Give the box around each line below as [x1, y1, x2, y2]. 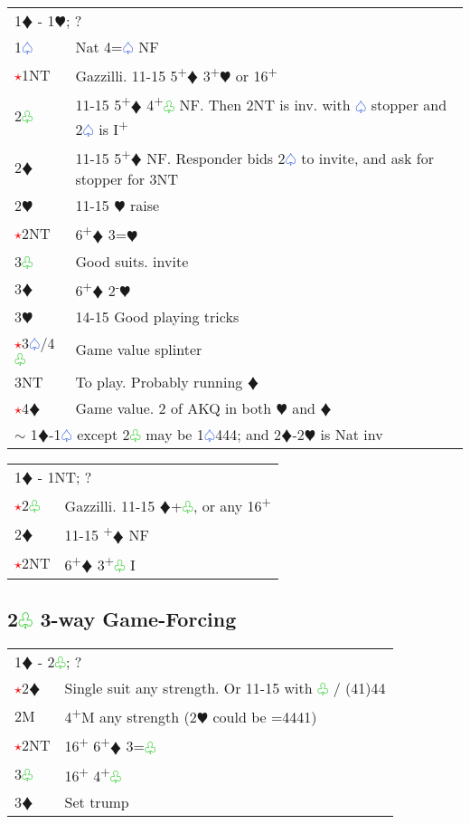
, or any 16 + [193, 492, 271, 517]
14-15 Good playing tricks [75, 305, 240, 327]
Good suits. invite [75, 250, 189, 272]
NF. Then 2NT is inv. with [179, 94, 351, 116]
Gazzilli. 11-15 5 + [75, 62, 187, 87]
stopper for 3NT [75, 168, 179, 190]
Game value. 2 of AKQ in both [75, 397, 272, 418]
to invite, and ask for [301, 148, 435, 169]
